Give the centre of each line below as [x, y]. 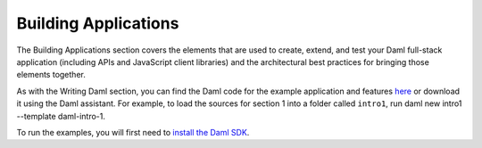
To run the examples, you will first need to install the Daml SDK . [133, 132]
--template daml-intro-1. [61, 116]
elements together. [51, 75]
